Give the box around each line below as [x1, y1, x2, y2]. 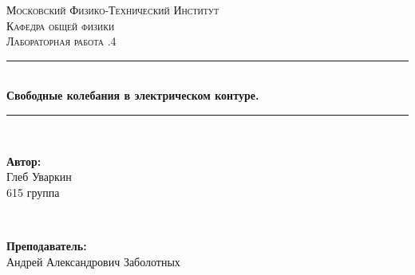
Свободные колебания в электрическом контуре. [6, 87, 259, 104]
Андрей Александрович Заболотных [6, 253, 180, 269]
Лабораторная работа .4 [6, 33, 117, 49]
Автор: [6, 152, 41, 169]
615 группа [6, 183, 60, 200]
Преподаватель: [6, 237, 87, 253]
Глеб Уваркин [6, 168, 72, 185]
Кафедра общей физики [6, 17, 115, 33]
